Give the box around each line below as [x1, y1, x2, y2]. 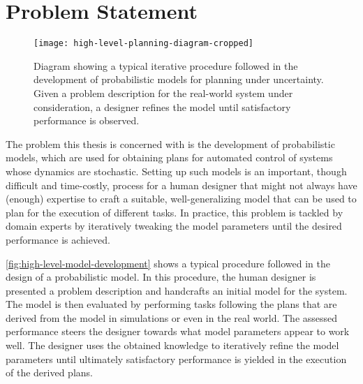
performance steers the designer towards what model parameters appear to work [6, 324, 350, 339]
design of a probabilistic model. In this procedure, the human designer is [6, 269, 316, 284]
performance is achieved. [6, 232, 110, 246]
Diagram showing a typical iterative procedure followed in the [34, 58, 298, 73]
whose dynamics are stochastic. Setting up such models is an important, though [6, 163, 347, 178]
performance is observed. [34, 113, 140, 128]
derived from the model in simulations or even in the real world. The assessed [6, 310, 338, 325]
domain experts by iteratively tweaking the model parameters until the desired [6, 219, 342, 233]
